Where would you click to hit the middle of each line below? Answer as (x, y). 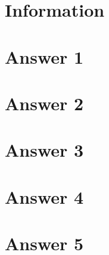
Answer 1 (44, 56)
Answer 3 (44, 150)
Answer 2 (44, 103)
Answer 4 (44, 196)
